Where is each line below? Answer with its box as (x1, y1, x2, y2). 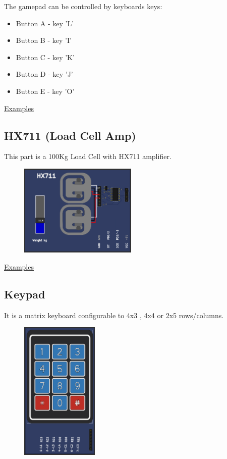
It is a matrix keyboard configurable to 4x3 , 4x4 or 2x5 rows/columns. (4, 310, 224, 320)
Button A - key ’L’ (16, 18, 74, 28)
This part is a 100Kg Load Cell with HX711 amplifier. (4, 151, 172, 162)
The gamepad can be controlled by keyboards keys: (4, 1, 162, 11)
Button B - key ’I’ (16, 35, 72, 45)
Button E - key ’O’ (16, 85, 75, 96)
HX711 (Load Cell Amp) (4, 127, 136, 143)
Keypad (4, 286, 45, 301)
